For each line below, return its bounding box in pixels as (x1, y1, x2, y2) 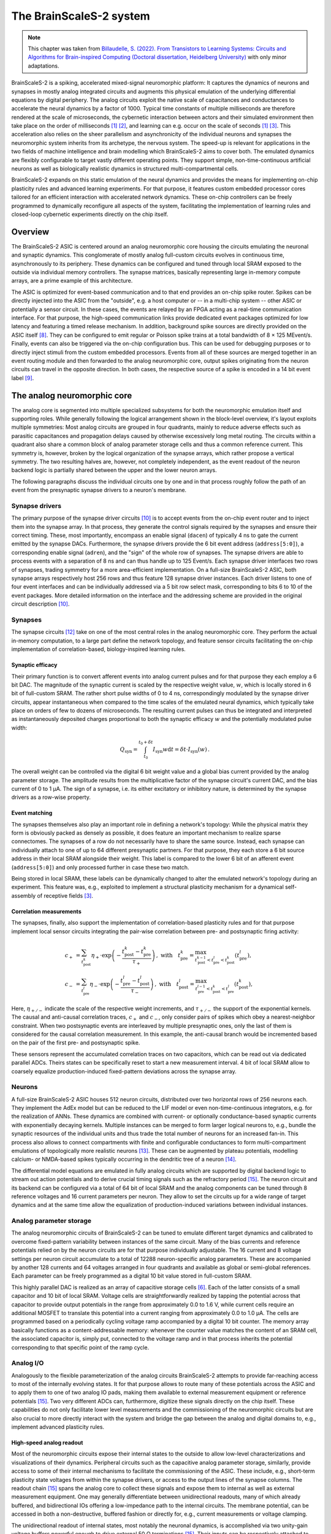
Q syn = (120, 746, 138, 754)
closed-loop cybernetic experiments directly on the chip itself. (11, 210, 169, 218)
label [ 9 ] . (11, 374, 34, 382)
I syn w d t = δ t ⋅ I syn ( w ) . (153, 746, 210, 754)
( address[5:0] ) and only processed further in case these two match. (11, 863, 189, 871)
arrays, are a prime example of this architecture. (11, 277, 133, 285)
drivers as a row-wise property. (11, 793, 91, 801)
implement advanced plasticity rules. (11, 1424, 104, 1431)
